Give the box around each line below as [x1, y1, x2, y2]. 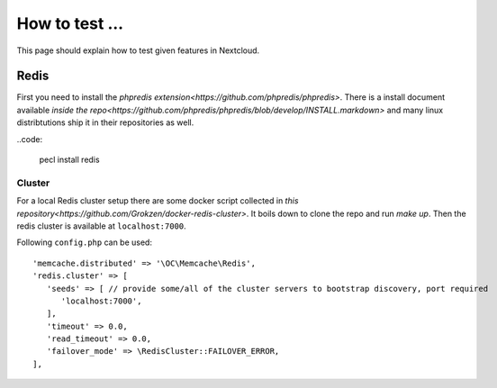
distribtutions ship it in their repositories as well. [16, 117, 194, 128]
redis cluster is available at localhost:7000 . [16, 221, 186, 231]
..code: [16, 133, 43, 144]
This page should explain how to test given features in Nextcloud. [16, 45, 260, 56]
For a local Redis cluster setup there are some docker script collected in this [16, 195, 299, 206]
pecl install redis [39, 154, 100, 166]
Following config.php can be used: [16, 237, 153, 248]
